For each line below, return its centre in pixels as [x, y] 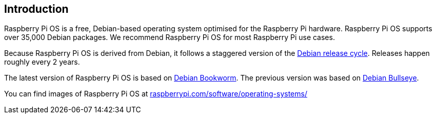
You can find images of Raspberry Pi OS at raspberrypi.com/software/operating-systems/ [156, 94]
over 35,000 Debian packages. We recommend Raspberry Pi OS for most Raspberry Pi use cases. [170, 37]
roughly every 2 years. [42, 62]
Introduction [36, 9]
